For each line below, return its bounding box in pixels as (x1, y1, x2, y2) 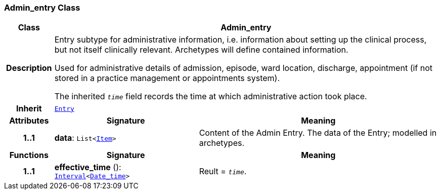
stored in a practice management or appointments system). (54, 73, 280, 84)
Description (6, 63, 52, 73)
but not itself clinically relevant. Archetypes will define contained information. (54, 45, 348, 55)
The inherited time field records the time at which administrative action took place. (54, 91, 367, 102)
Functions (9, 150, 49, 161)
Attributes (9, 115, 49, 126)
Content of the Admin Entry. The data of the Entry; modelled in (199, 128, 437, 138)
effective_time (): (54, 162, 121, 173)
